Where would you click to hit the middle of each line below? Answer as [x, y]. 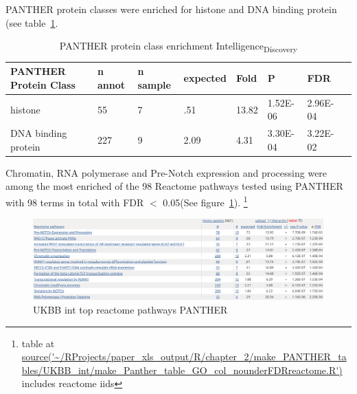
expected [205, 78]
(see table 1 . [32, 22]
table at [38, 343]
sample [154, 84]
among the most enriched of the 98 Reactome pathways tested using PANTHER [174, 186]
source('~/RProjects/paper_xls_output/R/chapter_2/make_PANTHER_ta [184, 357]
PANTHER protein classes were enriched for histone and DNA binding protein [171, 9]
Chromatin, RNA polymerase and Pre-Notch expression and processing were [166, 172]
